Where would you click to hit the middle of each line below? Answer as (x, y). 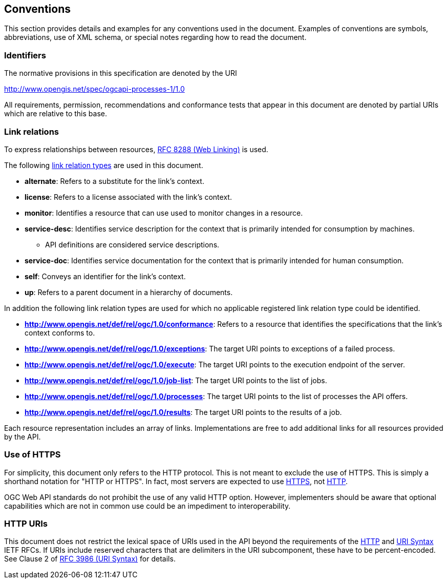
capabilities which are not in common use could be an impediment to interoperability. (147, 506)
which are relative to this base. (56, 114)
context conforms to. (60, 332)
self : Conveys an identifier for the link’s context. (105, 276)
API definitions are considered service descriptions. (132, 244)
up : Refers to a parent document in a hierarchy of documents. (129, 292)
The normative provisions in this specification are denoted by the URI (121, 73)
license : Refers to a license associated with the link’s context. (128, 197)
